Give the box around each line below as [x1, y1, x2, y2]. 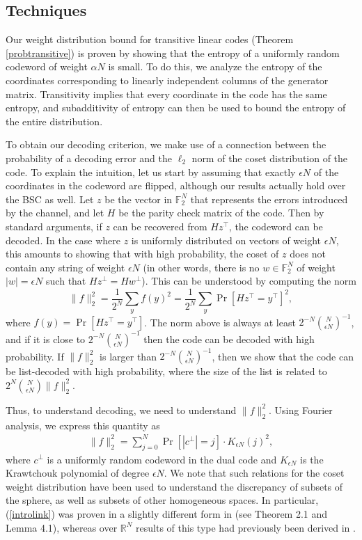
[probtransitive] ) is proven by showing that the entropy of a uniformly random [6, 45, 340, 60]
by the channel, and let [6, 205, 104, 220]
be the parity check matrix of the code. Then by [118, 205, 324, 220]
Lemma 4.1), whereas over [6, 520, 118, 534]
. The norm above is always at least [144, 315, 296, 329]
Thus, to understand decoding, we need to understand [6, 402, 237, 417]
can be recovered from [113, 219, 207, 233]
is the [300, 452, 324, 466]
